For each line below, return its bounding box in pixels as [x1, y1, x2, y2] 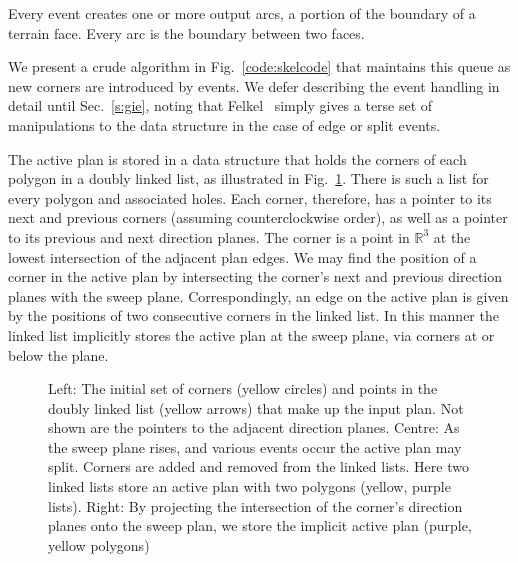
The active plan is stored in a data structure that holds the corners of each [8, 148, 467, 169]
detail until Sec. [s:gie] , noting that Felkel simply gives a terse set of [8, 95, 433, 116]
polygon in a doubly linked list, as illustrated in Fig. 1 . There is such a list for [8, 168, 489, 189]
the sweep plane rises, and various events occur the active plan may [48, 436, 462, 457]
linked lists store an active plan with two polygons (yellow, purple [48, 476, 451, 497]
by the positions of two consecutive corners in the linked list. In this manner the [8, 305, 499, 326]
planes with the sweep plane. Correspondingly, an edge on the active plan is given [8, 285, 509, 306]
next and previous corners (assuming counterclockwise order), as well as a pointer [8, 207, 508, 228]
